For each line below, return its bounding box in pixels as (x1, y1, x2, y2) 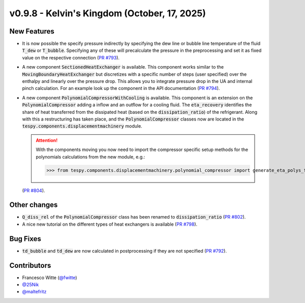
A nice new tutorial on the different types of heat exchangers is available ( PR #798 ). (22, 221, 198, 227)
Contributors (9, 261, 51, 269)
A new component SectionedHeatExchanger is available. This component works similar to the (22, 64, 224, 70)
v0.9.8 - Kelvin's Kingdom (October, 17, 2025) (9, 8, 206, 19)
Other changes (9, 201, 58, 209)
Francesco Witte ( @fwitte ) (22, 275, 77, 281)
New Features (9, 27, 54, 36)
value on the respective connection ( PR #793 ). (22, 54, 119, 60)
